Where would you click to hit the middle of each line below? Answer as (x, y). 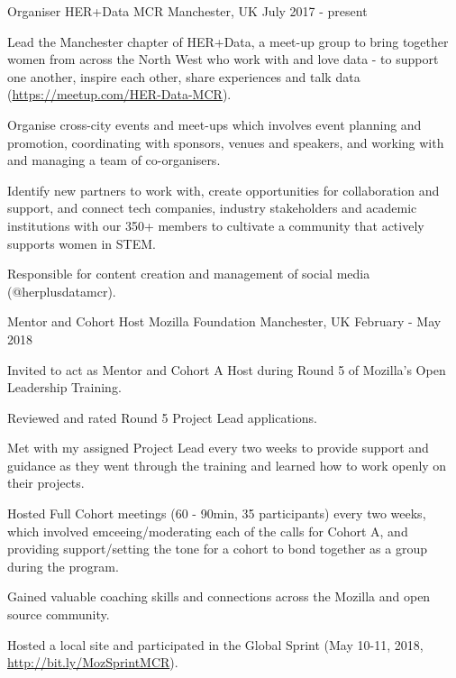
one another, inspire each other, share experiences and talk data (184, 76)
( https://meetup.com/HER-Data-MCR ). (119, 94)
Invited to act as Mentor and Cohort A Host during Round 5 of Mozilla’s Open (227, 369)
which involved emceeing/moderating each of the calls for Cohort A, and (208, 531)
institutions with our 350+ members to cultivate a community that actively (216, 225)
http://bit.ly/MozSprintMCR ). (93, 662)
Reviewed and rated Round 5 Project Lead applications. (162, 417)
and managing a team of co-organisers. (114, 160)
